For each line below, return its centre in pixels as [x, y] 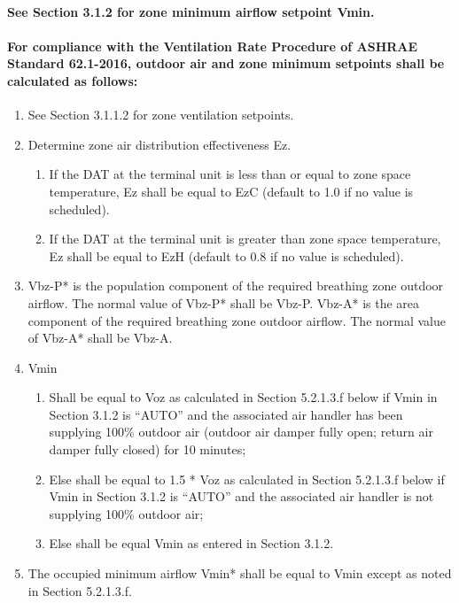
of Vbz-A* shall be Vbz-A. [100, 338]
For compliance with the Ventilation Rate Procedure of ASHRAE [213, 46]
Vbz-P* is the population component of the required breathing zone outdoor [236, 286]
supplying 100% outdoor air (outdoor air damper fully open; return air [241, 432]
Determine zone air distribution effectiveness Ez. [159, 144]
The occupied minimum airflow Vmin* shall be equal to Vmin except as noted [240, 573]
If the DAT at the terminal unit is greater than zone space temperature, [245, 239]
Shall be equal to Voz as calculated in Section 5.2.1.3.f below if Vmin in [243, 397]
